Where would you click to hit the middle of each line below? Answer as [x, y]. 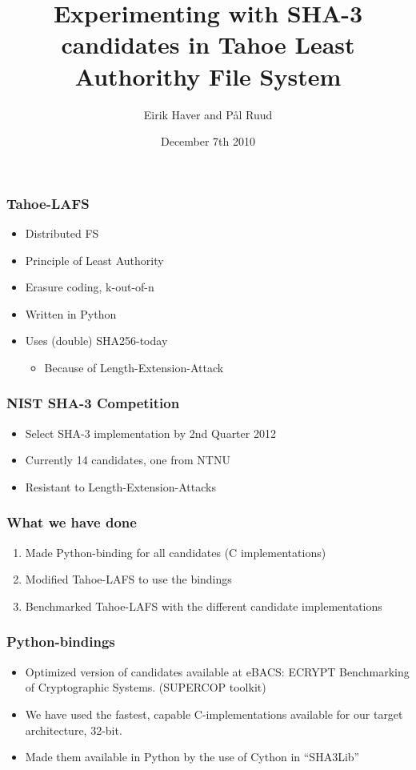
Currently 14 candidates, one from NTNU [128, 460]
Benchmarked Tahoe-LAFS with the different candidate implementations [204, 606]
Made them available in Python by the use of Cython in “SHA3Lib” [192, 757]
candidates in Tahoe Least [208, 44]
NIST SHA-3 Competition [93, 403]
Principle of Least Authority [94, 260]
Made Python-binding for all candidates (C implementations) [176, 552]
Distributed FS [62, 233]
